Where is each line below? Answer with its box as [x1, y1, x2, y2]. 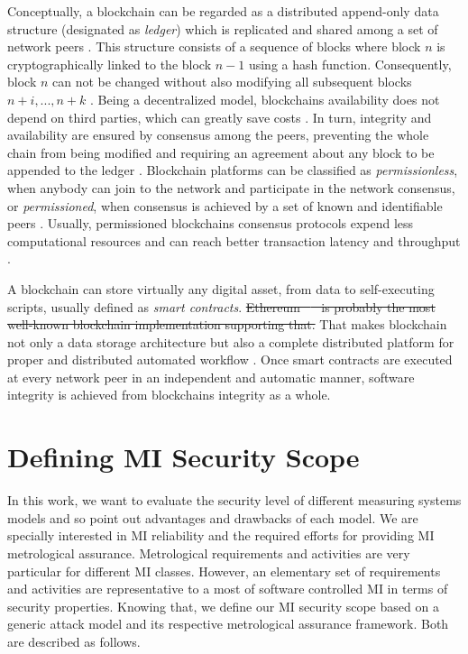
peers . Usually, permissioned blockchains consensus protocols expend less [7, 214, 414, 233]
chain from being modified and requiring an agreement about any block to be [7, 143, 435, 161]
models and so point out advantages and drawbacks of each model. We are [7, 508, 418, 527]
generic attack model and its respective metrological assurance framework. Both [7, 614, 449, 633]
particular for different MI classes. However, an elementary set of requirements [7, 561, 441, 580]
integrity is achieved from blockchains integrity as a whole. [7, 385, 331, 404]
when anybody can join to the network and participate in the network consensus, [7, 178, 455, 197]
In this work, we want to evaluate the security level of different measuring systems [7, 491, 462, 510]
